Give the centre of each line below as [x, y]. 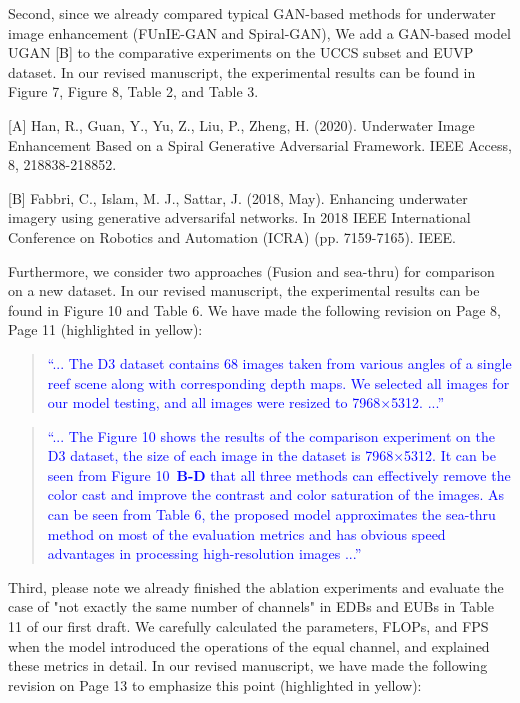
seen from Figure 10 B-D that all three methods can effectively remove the [279, 474]
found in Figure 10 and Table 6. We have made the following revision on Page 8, [254, 309]
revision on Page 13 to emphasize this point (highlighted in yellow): [215, 684]
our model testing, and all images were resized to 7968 [214, 402]
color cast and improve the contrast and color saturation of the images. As [276, 494]
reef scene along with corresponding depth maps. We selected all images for [278, 382]
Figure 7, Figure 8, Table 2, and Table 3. [133, 91]
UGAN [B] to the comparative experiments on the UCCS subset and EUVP [241, 52]
